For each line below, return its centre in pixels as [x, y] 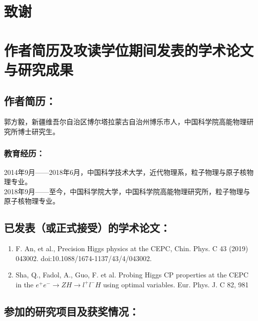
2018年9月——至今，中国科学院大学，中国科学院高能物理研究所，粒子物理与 [127, 191]
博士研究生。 [38, 131]
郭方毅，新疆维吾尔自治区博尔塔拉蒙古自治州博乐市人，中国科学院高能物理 [125, 122]
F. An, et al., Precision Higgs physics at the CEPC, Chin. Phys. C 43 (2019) [132, 248]
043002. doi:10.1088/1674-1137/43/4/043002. [84, 258]
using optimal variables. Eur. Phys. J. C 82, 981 [176, 284]
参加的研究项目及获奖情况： [72, 311]
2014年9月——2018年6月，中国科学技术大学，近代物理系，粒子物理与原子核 [125, 172]
